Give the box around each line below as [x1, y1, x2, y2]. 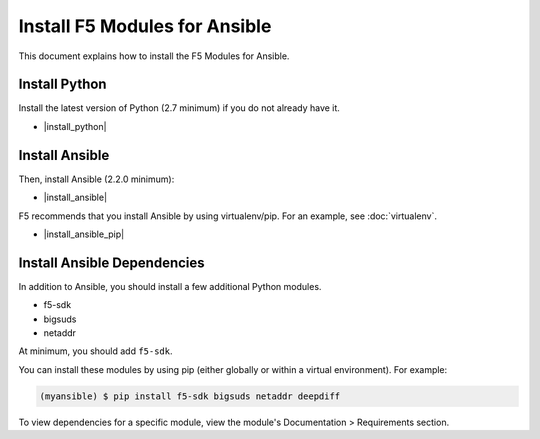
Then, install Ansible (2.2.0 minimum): [18, 173, 175, 185]
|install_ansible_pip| [43, 228, 125, 240]
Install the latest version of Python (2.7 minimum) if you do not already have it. [18, 102, 340, 114]
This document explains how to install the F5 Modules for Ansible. [18, 50, 290, 62]
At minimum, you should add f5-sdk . [18, 345, 174, 357]
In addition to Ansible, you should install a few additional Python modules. [18, 280, 322, 292]
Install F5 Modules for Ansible [18, 15, 272, 37]
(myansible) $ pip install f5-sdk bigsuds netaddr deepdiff [39, 390, 341, 402]
